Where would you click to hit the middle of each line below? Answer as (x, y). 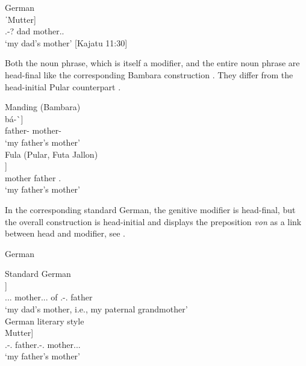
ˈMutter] (20, 19)
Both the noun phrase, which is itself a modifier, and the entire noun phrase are (152, 63)
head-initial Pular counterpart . (63, 86)
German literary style (45, 321)
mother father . (33, 177)
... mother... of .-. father (49, 297)
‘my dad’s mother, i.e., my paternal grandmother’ (96, 309)
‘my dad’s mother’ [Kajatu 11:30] (66, 42)
